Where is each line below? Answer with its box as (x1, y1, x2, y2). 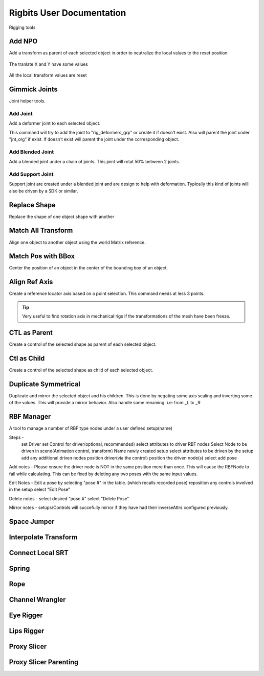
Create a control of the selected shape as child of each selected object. (9, 367, 154, 373)
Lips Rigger (9, 627, 44, 635)
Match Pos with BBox (9, 252, 75, 261)
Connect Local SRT (9, 549, 68, 557)
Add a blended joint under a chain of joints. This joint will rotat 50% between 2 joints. (9, 159, 180, 165)
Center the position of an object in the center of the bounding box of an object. (9, 265, 168, 271)
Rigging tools (9, 24, 36, 30)
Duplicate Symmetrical (9, 380, 81, 388)
